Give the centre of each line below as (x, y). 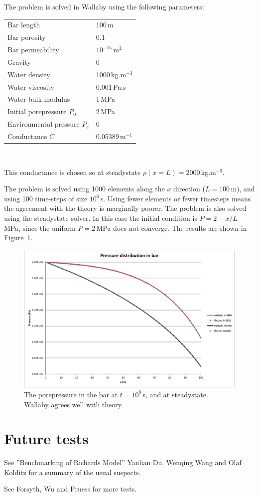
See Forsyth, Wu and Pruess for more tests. (70, 489)
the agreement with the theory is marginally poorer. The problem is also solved (125, 208)
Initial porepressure (37, 111)
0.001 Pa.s (111, 86)
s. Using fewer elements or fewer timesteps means (176, 198)
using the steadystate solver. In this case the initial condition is (101, 218)
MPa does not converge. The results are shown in (172, 228)
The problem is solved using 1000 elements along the (84, 189)
